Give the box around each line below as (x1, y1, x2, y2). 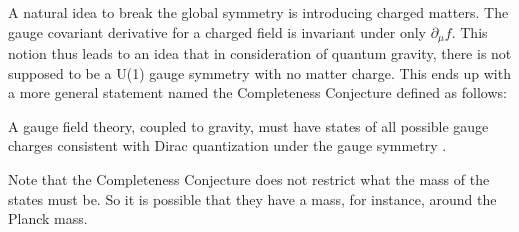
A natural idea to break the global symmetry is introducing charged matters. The (8, 2, 509, 22)
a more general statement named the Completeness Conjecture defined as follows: (8, 82, 507, 103)
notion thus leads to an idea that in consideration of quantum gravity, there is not (8, 43, 512, 64)
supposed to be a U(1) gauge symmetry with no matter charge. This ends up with (8, 62, 511, 83)
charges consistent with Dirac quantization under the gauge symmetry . (8, 135, 447, 156)
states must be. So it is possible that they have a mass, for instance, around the (8, 188, 497, 209)
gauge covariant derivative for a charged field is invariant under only (8, 21, 426, 42)
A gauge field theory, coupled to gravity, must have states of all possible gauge (8, 115, 489, 136)
